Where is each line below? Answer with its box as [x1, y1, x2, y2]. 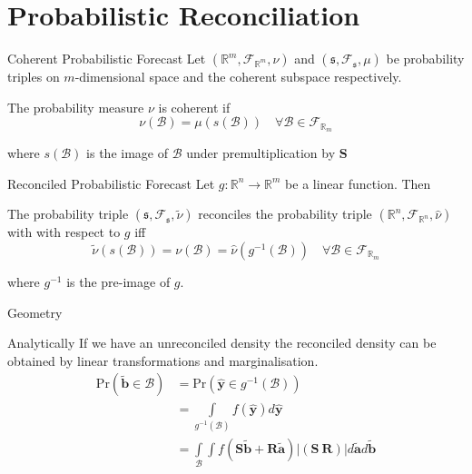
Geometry [7, 302, 63, 321]
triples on [7, 67, 60, 86]
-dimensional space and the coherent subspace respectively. [74, 67, 402, 86]
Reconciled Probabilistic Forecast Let [7, 173, 215, 193]
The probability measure [7, 97, 144, 116]
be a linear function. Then [285, 173, 431, 193]
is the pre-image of [66, 272, 171, 291]
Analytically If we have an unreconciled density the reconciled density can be [7, 333, 437, 352]
